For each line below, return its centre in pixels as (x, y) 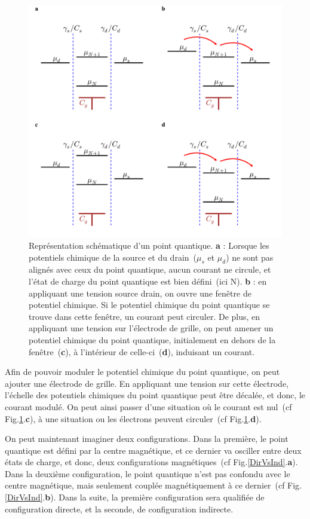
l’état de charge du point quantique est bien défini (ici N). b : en (148, 281)
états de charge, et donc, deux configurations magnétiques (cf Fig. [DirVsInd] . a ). (151, 462)
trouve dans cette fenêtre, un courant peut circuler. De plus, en (145, 316)
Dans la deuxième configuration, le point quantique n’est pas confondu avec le (148, 473)
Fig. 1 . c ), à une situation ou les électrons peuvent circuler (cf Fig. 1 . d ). (133, 418)
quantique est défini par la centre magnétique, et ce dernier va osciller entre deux (153, 450)
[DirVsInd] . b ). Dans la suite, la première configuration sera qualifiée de (135, 497)
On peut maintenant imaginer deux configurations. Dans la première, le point (147, 439)
